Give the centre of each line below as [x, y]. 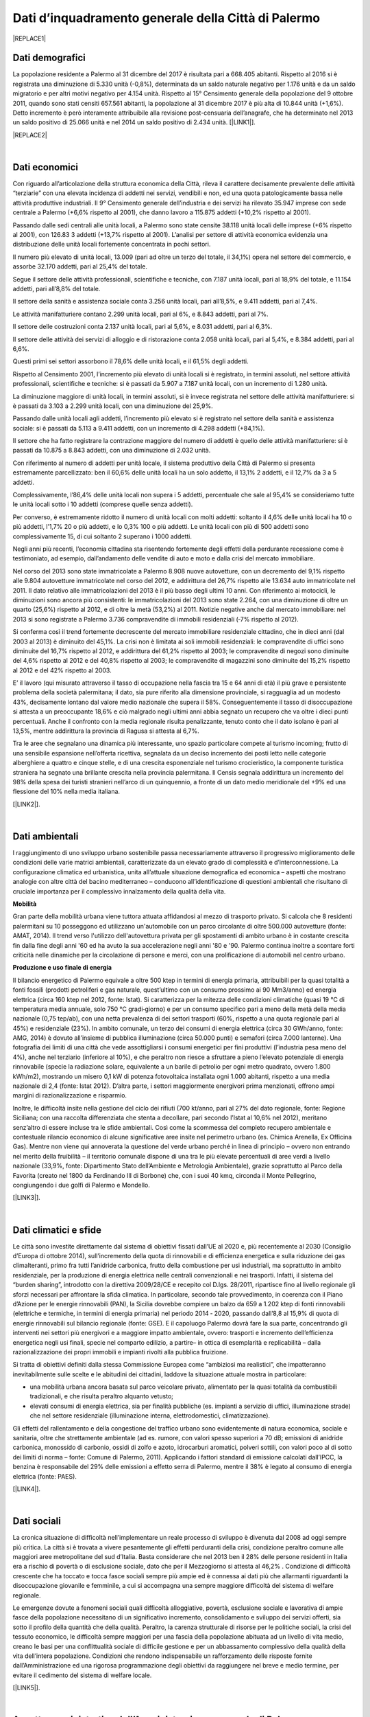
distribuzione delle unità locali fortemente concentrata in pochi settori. [112, 245]
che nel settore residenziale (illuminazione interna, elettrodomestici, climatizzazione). [150, 1415]
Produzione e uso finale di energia [62, 968]
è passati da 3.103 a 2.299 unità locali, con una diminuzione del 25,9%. [113, 406]
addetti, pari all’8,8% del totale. [57, 289]
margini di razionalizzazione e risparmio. [70, 1095]
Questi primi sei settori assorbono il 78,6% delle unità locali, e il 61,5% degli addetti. [131, 361]
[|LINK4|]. [27, 1489]
